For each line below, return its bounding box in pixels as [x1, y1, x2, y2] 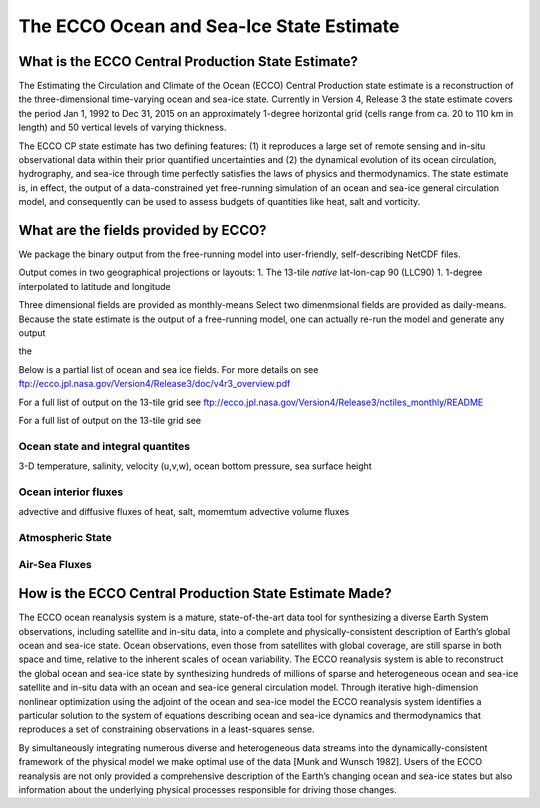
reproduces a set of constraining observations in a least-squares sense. [18, 723, 315, 735]
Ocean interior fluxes [18, 485, 124, 499]
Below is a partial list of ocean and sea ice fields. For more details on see [18, 363, 319, 375]
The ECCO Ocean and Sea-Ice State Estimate [18, 15, 400, 37]
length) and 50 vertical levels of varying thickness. [18, 121, 227, 134]
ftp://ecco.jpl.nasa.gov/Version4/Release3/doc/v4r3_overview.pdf [18, 378, 291, 390]
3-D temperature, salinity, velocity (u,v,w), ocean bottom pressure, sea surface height [18, 460, 372, 472]
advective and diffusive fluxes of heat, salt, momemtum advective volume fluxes [18, 506, 350, 518]
